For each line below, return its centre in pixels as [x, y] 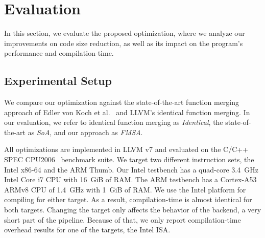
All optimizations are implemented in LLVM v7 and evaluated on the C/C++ [126, 149]
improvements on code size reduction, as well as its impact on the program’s [124, 43]
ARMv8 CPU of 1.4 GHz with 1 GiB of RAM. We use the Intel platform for [125, 189]
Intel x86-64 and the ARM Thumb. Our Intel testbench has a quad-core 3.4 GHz [131, 169]
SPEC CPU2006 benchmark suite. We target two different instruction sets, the [129, 159]
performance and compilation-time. [59, 53]
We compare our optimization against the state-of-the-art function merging [122, 102]
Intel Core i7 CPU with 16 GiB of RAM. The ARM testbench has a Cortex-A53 [130, 179]
